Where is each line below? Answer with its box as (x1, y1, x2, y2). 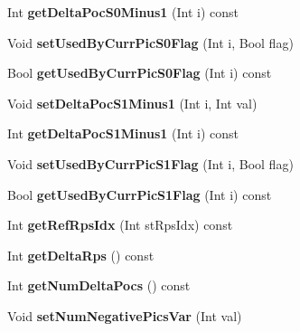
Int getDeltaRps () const (7, 245, 155, 264)
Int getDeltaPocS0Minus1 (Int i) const (7, 3, 239, 21)
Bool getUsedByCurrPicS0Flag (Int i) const (7, 63, 272, 82)
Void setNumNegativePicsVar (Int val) (7, 306, 242, 325)
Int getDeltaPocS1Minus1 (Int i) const (7, 124, 239, 143)
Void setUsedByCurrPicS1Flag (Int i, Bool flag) (7, 154, 294, 173)
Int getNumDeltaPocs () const (7, 276, 191, 295)
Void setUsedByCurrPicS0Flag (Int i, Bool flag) (7, 33, 294, 52)
